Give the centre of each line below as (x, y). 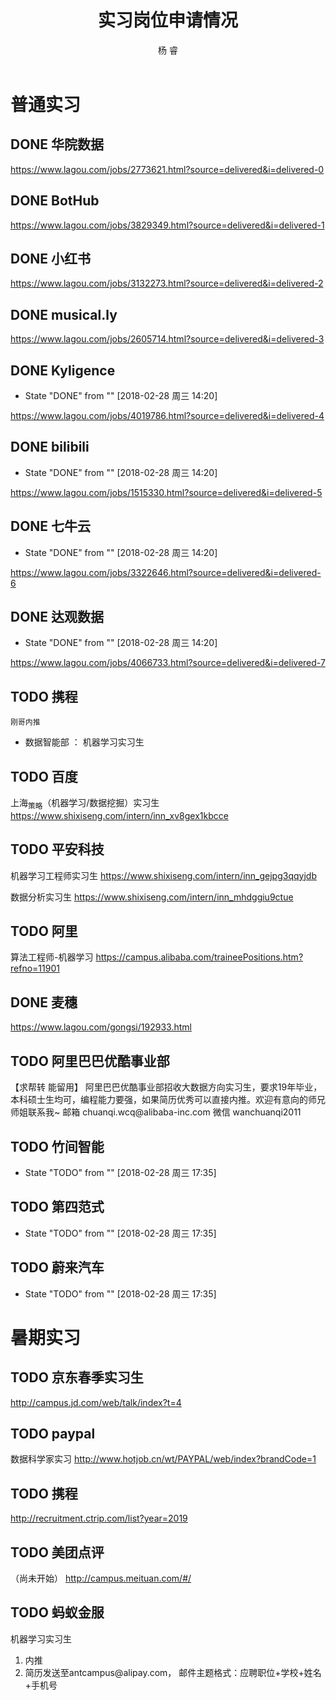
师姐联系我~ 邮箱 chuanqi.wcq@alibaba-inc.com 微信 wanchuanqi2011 (156, 1112)
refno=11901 (35, 968)
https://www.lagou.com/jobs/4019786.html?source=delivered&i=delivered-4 (167, 415)
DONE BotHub (55, 201)
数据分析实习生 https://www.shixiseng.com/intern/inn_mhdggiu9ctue (152, 897)
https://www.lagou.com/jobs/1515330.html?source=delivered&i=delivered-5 (166, 492)
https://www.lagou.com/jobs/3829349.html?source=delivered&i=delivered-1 (167, 225)
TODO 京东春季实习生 (77, 1377)
